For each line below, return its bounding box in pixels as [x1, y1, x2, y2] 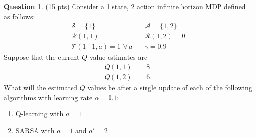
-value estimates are [87, 52, 147, 62]
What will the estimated [4, 82, 78, 92]
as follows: [4, 11, 35, 21]
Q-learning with [15, 108, 64, 119]
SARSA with [15, 125, 55, 135]
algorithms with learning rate [4, 92, 93, 102]
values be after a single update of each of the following [87, 82, 252, 92]
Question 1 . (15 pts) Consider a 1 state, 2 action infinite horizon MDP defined [4, 1, 246, 11]
